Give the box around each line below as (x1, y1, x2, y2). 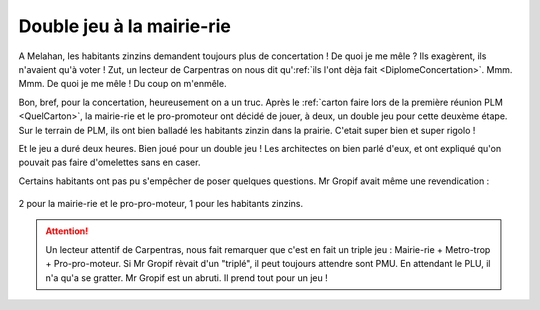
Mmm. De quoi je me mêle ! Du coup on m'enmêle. (18, 78, 227, 90)
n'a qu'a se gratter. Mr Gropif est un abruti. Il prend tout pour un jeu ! (45, 271, 329, 284)
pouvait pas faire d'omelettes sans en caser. (18, 156, 201, 169)
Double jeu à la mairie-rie (18, 15, 232, 37)
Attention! (45, 225, 89, 237)
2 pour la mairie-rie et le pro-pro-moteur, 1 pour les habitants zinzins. (18, 198, 304, 210)
